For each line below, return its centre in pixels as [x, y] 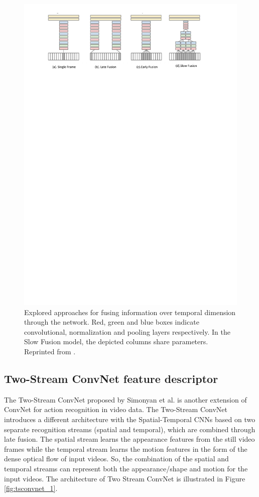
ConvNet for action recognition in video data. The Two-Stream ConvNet [116, 409]
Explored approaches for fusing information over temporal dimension [130, 312]
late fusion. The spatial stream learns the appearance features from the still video [129, 439]
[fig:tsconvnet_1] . [31, 488]
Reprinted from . [50, 352]
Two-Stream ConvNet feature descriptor [111, 379]
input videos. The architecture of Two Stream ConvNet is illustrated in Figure [125, 478]
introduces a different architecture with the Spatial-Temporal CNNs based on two [130, 419]
